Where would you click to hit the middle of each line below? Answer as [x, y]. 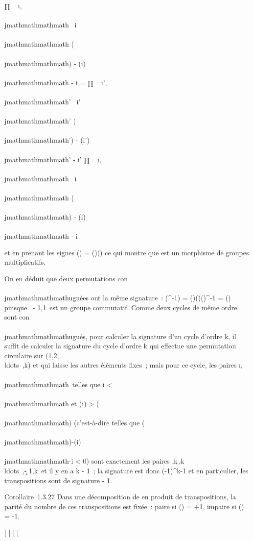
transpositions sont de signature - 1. [58, 480]
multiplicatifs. [25, 262]
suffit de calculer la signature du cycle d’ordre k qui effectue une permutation [120, 346]
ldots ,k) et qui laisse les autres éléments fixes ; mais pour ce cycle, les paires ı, [124, 365]
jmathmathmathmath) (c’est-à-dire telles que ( [75, 422]
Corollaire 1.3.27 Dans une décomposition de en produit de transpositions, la [120, 497]
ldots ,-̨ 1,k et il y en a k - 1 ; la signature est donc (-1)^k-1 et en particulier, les [126, 470]
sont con [17, 317]
